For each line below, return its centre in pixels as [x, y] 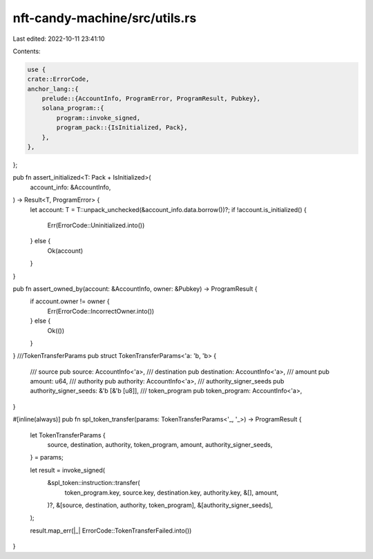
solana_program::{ [73, 108]
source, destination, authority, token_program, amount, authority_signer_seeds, [160, 445]
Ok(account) [65, 250]
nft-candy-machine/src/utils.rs [105, 18]
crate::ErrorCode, [58, 79]
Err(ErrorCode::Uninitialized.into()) [96, 225]
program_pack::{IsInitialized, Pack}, [122, 127]
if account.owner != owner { [70, 301]
